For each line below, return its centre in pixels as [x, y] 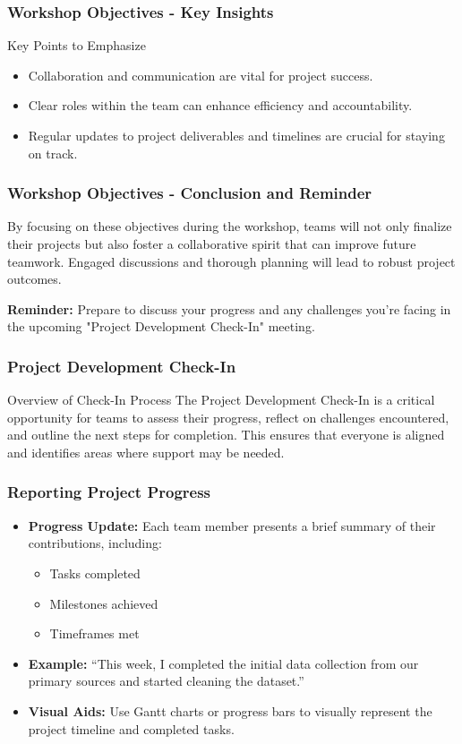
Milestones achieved [104, 603]
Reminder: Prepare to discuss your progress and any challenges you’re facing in [229, 308]
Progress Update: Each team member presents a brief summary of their [232, 525]
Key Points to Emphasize [77, 45]
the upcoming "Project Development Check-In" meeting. [161, 326]
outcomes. [34, 279]
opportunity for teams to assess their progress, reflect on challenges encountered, [228, 417]
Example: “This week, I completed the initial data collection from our [223, 663]
